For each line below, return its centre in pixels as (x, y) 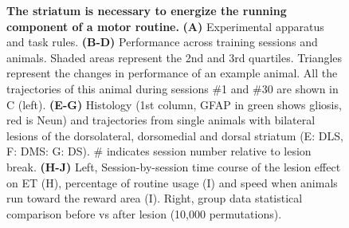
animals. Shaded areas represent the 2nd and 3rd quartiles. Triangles (174, 57)
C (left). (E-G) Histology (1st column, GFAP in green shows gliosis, (174, 104)
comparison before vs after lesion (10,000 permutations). (144, 213)
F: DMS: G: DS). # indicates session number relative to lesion (159, 151)
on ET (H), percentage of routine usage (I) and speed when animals (172, 182)
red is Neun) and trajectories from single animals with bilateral (161, 120)
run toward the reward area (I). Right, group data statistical (155, 198)
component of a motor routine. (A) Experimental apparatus (165, 26)
